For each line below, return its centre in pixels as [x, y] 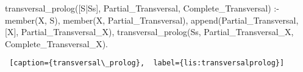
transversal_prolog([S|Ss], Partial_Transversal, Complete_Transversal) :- [142, 8]
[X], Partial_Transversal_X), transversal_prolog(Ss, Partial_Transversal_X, [149, 32]
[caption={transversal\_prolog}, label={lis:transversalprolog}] [147, 63]
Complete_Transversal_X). [57, 43]
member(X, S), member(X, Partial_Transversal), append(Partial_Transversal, [152, 20]
